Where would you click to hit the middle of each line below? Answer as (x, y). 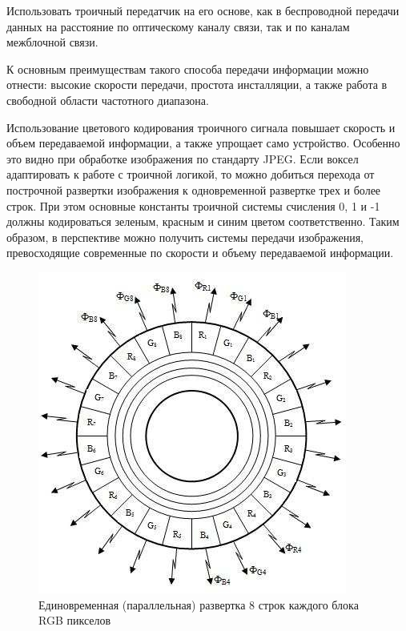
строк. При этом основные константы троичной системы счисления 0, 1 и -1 (193, 205)
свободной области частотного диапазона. (108, 100)
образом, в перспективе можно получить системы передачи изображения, (185, 237)
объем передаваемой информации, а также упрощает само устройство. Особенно (203, 143)
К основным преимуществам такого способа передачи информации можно (188, 68)
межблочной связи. (52, 42)
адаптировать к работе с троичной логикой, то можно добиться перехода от (191, 174)
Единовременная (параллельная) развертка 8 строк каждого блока (199, 604)
